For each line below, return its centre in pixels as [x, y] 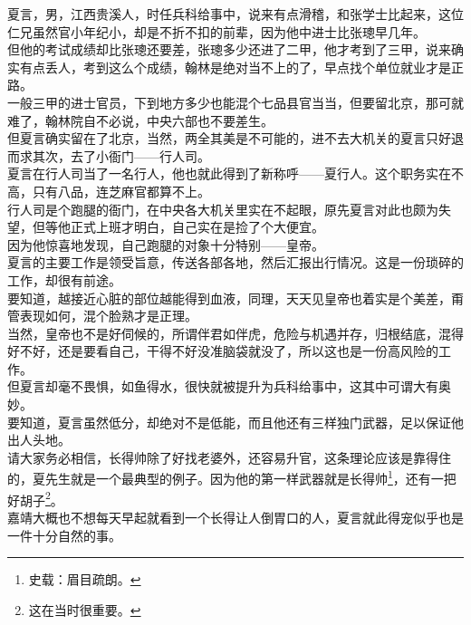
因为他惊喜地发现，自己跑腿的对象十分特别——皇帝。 [166, 244]
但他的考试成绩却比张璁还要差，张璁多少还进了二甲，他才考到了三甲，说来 [229, 49]
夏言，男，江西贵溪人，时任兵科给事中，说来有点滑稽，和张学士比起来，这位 [235, 14]
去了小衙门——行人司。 [140, 155]
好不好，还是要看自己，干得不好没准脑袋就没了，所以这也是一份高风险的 [223, 351]
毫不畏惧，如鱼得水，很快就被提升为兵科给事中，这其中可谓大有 [248, 386]
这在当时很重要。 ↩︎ [85, 609]
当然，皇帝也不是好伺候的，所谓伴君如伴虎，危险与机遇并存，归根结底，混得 [235, 333]
